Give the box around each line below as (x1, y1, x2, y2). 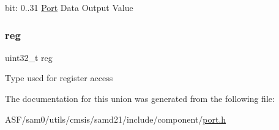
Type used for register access (5, 71, 113, 84)
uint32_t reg (5, 51, 53, 63)
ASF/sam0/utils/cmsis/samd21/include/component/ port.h (5, 112, 226, 125)
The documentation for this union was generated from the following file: (5, 92, 275, 104)
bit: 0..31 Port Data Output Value (5, 1, 133, 13)
